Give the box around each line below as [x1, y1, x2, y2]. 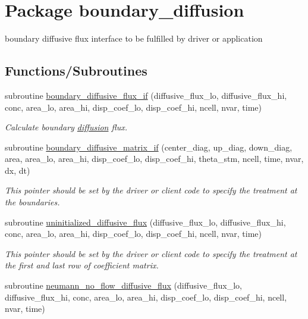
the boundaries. [5, 196, 60, 208]
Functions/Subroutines [5, 61, 147, 80]
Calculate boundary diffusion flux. [5, 121, 128, 133]
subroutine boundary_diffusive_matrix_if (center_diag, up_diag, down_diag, [5, 140, 293, 153]
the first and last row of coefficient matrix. [5, 259, 159, 271]
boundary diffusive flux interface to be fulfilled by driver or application [5, 32, 263, 45]
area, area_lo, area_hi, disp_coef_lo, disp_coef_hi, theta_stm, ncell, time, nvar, [5, 152, 304, 165]
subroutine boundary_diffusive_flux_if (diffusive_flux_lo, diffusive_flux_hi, [5, 89, 287, 101]
